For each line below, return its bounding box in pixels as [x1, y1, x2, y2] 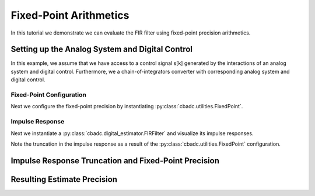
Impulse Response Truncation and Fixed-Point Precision [10, 156, 220, 166]
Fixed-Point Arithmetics [10, 9, 129, 22]
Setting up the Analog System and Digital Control [10, 44, 192, 54]
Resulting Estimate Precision [10, 174, 118, 184]
